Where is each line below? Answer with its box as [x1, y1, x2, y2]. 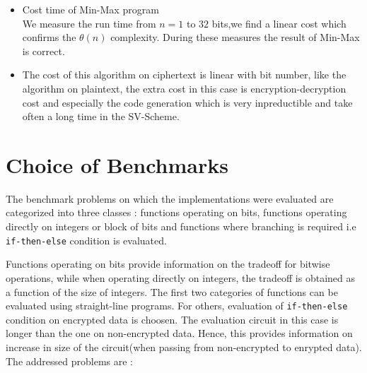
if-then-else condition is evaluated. [6, 232, 167, 247]
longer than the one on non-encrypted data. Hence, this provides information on [6, 326, 353, 341]
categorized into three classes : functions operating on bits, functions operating [6, 205, 347, 220]
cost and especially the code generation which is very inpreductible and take [22, 95, 353, 109]
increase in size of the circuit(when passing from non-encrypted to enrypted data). [6, 339, 362, 354]
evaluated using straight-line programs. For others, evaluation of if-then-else [6, 298, 348, 313]
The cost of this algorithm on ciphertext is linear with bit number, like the [22, 67, 346, 82]
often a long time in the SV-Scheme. [22, 109, 180, 124]
